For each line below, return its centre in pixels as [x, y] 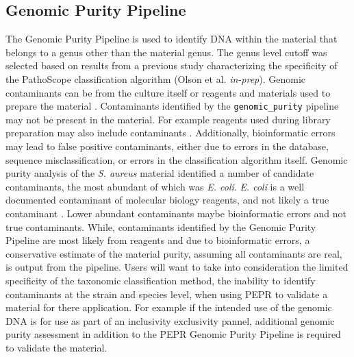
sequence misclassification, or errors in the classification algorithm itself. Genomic [177, 159]
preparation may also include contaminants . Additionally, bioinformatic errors [170, 133]
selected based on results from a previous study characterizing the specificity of [172, 65]
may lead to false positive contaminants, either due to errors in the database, [167, 146]
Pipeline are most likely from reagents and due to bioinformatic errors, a [158, 240]
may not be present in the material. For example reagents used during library [168, 119]
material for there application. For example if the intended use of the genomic [169, 307]
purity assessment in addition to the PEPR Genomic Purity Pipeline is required [173, 334]
